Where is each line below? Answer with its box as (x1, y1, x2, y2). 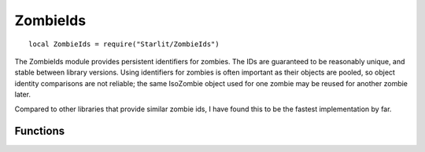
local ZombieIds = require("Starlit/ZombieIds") (28, 39, 220, 49)
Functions (14, 125, 65, 138)
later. (14, 90, 31, 100)
